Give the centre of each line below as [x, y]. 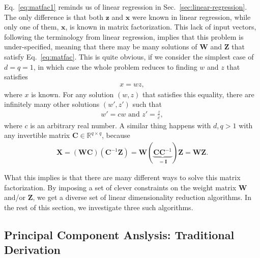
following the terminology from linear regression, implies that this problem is [124, 36]
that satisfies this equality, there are [198, 94]
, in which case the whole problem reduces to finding [115, 66]
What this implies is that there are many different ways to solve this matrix [122, 177]
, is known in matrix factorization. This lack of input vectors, [161, 27]
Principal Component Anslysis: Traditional [119, 234]
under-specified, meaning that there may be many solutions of [101, 47]
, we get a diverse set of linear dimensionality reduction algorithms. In [142, 197]
